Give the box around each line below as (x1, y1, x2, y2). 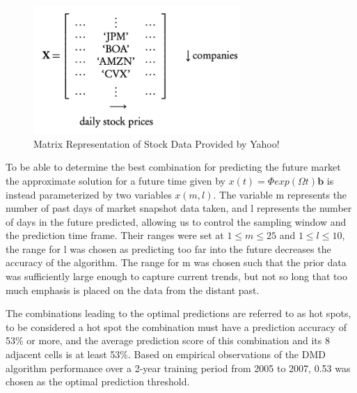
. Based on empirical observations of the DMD (127, 347, 326, 362)
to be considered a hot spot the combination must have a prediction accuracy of (6, 319, 347, 334)
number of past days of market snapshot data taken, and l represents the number (6, 201, 352, 215)
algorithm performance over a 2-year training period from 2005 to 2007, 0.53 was (6, 360, 351, 375)
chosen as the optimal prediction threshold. (6, 374, 190, 389)
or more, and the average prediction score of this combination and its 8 (26, 333, 330, 348)
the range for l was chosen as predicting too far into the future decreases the (6, 241, 331, 256)
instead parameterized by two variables (6, 187, 172, 201)
